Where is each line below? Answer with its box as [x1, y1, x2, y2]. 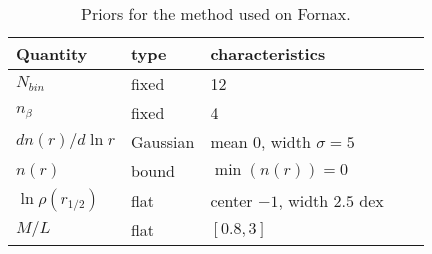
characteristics [210, 42, 326, 65]
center [210, 188, 253, 212]
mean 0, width [210, 130, 311, 153]
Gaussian [130, 130, 195, 153]
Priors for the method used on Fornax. [81, 2, 351, 25]
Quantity [16, 42, 88, 65]
